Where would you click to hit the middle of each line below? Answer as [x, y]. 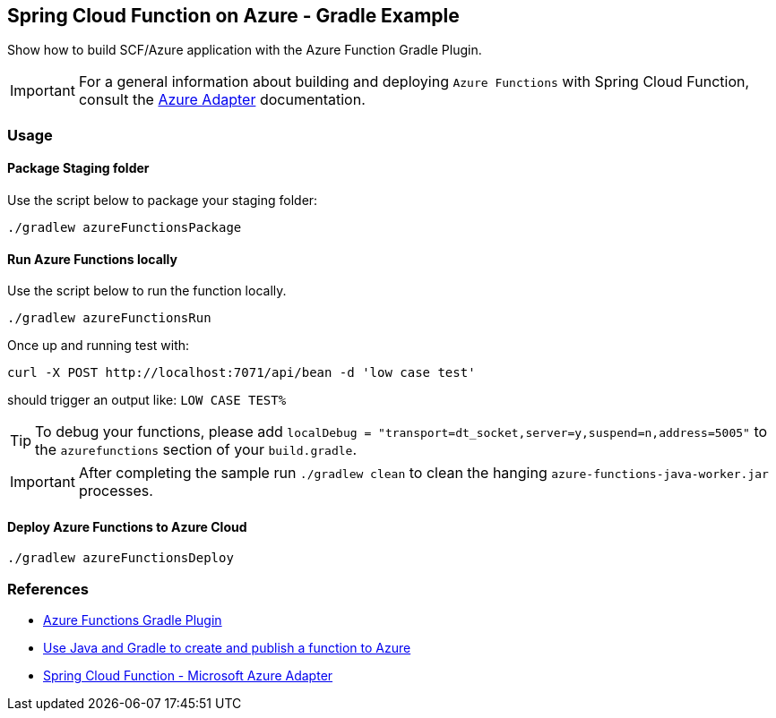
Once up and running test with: [99, 346]
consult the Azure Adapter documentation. [222, 100]
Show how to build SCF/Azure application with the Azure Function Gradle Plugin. [245, 50]
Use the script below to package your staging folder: [163, 201]
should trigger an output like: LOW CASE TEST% [147, 400]
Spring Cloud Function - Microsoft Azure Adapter [188, 676]
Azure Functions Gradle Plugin [133, 620]
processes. [116, 491]
